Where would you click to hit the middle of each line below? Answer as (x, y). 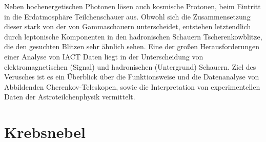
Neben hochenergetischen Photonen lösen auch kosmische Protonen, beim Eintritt (132, 6)
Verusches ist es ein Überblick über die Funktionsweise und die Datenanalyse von (132, 77)
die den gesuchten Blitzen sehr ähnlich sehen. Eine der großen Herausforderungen (132, 46)
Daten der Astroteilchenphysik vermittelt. (70, 97)
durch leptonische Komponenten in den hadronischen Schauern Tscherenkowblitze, (133, 36)
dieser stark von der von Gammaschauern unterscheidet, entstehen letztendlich (128, 26)
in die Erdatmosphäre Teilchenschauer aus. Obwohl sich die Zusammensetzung (127, 16)
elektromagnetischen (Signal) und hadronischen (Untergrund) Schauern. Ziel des (130, 66)
